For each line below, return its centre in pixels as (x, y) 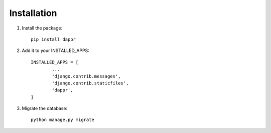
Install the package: (42, 28)
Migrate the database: (45, 108)
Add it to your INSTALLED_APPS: (56, 50)
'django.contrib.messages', (86, 76)
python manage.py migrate (63, 120)
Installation (33, 13)
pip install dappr (53, 39)
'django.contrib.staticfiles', (90, 83)
